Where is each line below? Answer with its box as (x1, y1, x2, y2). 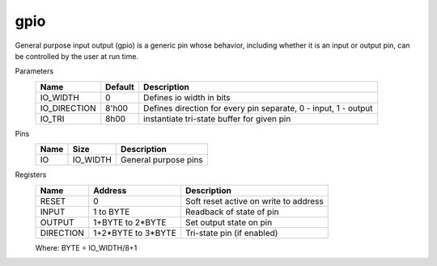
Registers (15, 170, 47, 179)
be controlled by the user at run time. (15, 51, 139, 61)
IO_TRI (40, 113, 65, 125)
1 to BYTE (93, 206, 130, 217)
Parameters (15, 66, 54, 76)
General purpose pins (120, 154, 204, 166)
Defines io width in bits (142, 91, 231, 103)
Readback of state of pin (185, 206, 279, 217)
